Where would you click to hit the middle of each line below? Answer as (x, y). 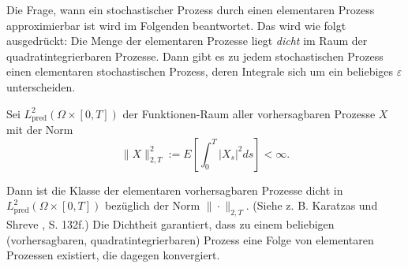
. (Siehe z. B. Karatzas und (312, 205)
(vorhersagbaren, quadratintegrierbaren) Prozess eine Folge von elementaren (190, 239)
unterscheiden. (41, 86)
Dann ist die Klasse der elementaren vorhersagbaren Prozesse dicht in (175, 190)
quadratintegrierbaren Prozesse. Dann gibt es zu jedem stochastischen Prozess (195, 56)
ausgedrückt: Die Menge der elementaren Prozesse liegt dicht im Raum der (187, 41)
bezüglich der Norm (153, 205)
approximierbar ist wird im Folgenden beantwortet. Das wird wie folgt (176, 25)
